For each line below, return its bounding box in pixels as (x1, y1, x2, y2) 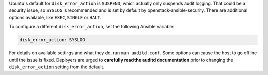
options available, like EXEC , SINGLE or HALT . (9, 14, 102, 20)
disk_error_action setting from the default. (9, 64, 104, 70)
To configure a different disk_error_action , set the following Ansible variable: (9, 24, 175, 30)
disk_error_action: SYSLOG (19, 37, 85, 43)
